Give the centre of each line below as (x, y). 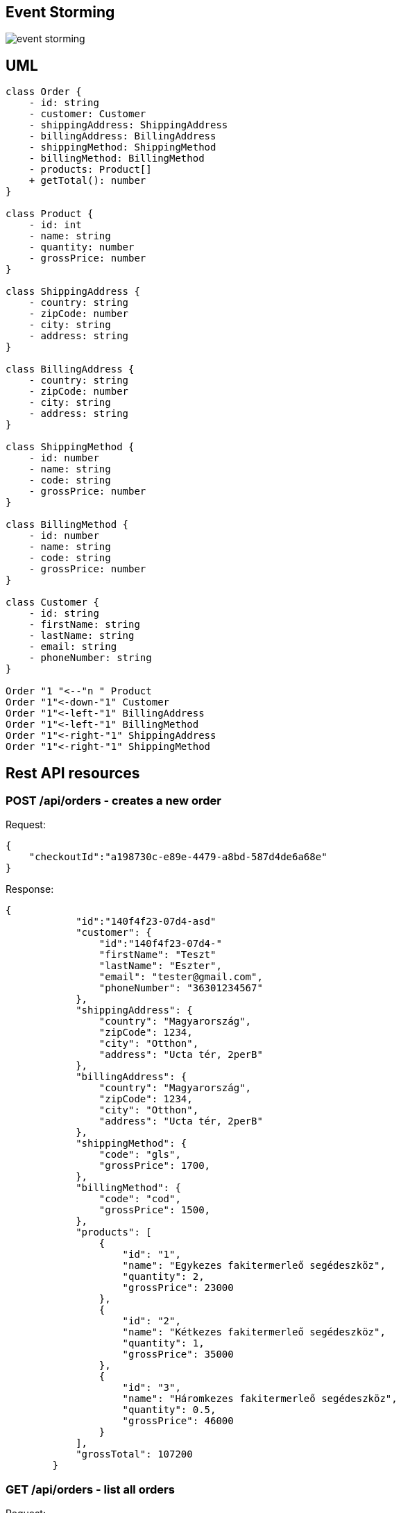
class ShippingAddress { (73, 292)
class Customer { (52, 602)
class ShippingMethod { (70, 447)
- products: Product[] (90, 170)
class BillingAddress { (70, 369)
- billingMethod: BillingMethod (117, 159)
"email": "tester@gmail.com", (181, 977)
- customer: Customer (87, 114)
